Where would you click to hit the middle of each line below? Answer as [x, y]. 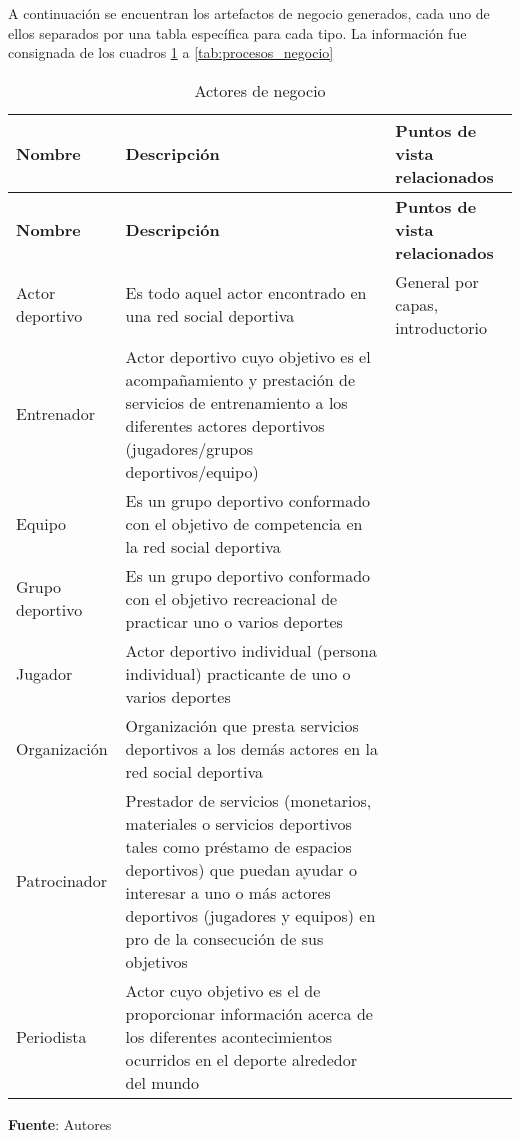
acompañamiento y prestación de [240, 379]
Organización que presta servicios [242, 725]
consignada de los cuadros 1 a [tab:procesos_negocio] [171, 52]
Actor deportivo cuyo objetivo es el [248, 356]
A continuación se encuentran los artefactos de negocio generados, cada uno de [249, 13]
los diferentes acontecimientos [229, 1036]
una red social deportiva [210, 316]
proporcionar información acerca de [249, 1013]
